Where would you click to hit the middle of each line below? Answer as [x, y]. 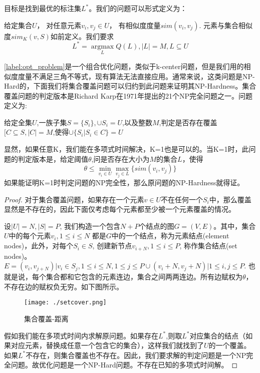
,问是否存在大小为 [120, 158]
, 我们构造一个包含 [90, 226]
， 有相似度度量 [135, 25]
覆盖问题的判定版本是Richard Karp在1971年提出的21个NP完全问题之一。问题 [128, 95]
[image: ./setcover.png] [65, 303]
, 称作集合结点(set [208, 246]
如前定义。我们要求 [82, 36]
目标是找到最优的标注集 [43, 8]
